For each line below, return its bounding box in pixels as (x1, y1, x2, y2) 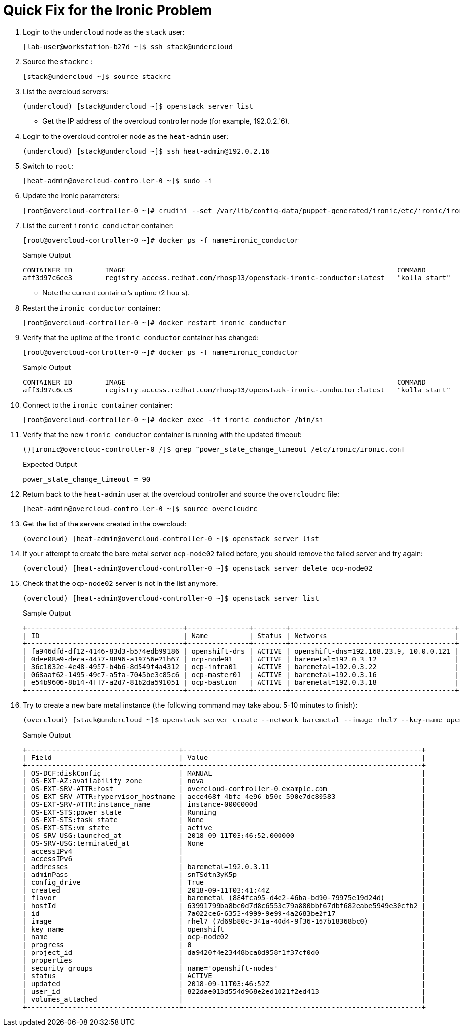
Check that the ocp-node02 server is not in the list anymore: (23, 579, 218, 587)
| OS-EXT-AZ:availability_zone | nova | (23, 777, 426, 785)
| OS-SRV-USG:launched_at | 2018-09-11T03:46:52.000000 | (23, 831, 426, 839)
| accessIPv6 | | (23, 855, 426, 863)
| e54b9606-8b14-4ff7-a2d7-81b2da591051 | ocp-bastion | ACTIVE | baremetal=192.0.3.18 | (23, 678, 459, 686)
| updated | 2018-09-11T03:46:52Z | (23, 979, 426, 988)
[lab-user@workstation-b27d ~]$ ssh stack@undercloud (23, 42, 233, 51)
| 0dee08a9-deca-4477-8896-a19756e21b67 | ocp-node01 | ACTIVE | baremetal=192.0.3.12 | (23, 655, 459, 663)
